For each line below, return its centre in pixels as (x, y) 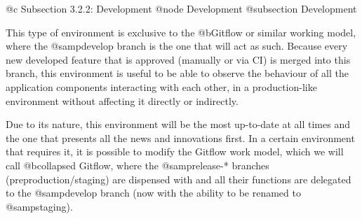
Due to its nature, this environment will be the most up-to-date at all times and (178, 124)
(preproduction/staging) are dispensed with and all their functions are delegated (179, 179)
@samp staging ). (39, 206)
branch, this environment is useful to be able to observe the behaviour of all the (177, 73)
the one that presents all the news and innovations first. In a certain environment (180, 137)
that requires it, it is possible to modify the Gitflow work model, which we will (175, 151)
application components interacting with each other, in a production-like (161, 86)
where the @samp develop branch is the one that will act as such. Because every (177, 46)
